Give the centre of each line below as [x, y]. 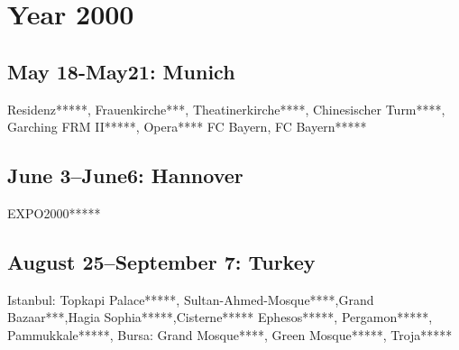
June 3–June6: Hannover [125, 175]
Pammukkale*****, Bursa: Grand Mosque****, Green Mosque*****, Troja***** [230, 334]
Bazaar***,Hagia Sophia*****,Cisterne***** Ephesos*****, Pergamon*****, [220, 317]
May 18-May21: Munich [121, 71]
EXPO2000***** [54, 212]
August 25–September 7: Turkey [161, 261]
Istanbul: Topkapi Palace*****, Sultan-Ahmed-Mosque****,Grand [191, 299]
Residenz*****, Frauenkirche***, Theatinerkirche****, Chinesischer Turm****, [226, 109]
